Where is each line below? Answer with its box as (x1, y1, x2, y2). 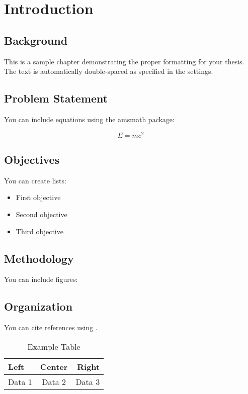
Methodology (4, 250, 74, 266)
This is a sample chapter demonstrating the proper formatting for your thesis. (4, 56, 244, 66)
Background (4, 32, 68, 48)
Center (40, 360, 68, 372)
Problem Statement (4, 90, 108, 106)
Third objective (16, 226, 63, 236)
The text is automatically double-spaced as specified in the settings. (4, 66, 213, 76)
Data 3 (75, 375, 100, 387)
